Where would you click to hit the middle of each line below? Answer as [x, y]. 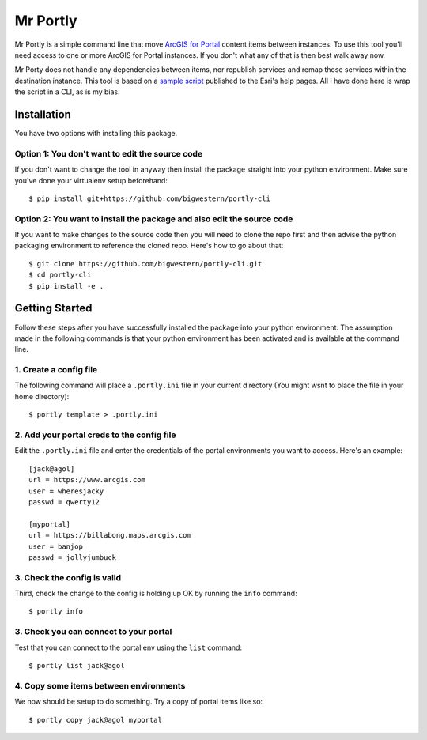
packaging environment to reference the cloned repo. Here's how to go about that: [149, 246]
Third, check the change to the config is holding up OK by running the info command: [156, 594]
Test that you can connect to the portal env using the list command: [128, 647]
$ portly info [56, 612]
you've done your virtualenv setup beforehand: [91, 180]
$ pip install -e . [66, 286]
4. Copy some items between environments [100, 685]
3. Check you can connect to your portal [93, 632]
